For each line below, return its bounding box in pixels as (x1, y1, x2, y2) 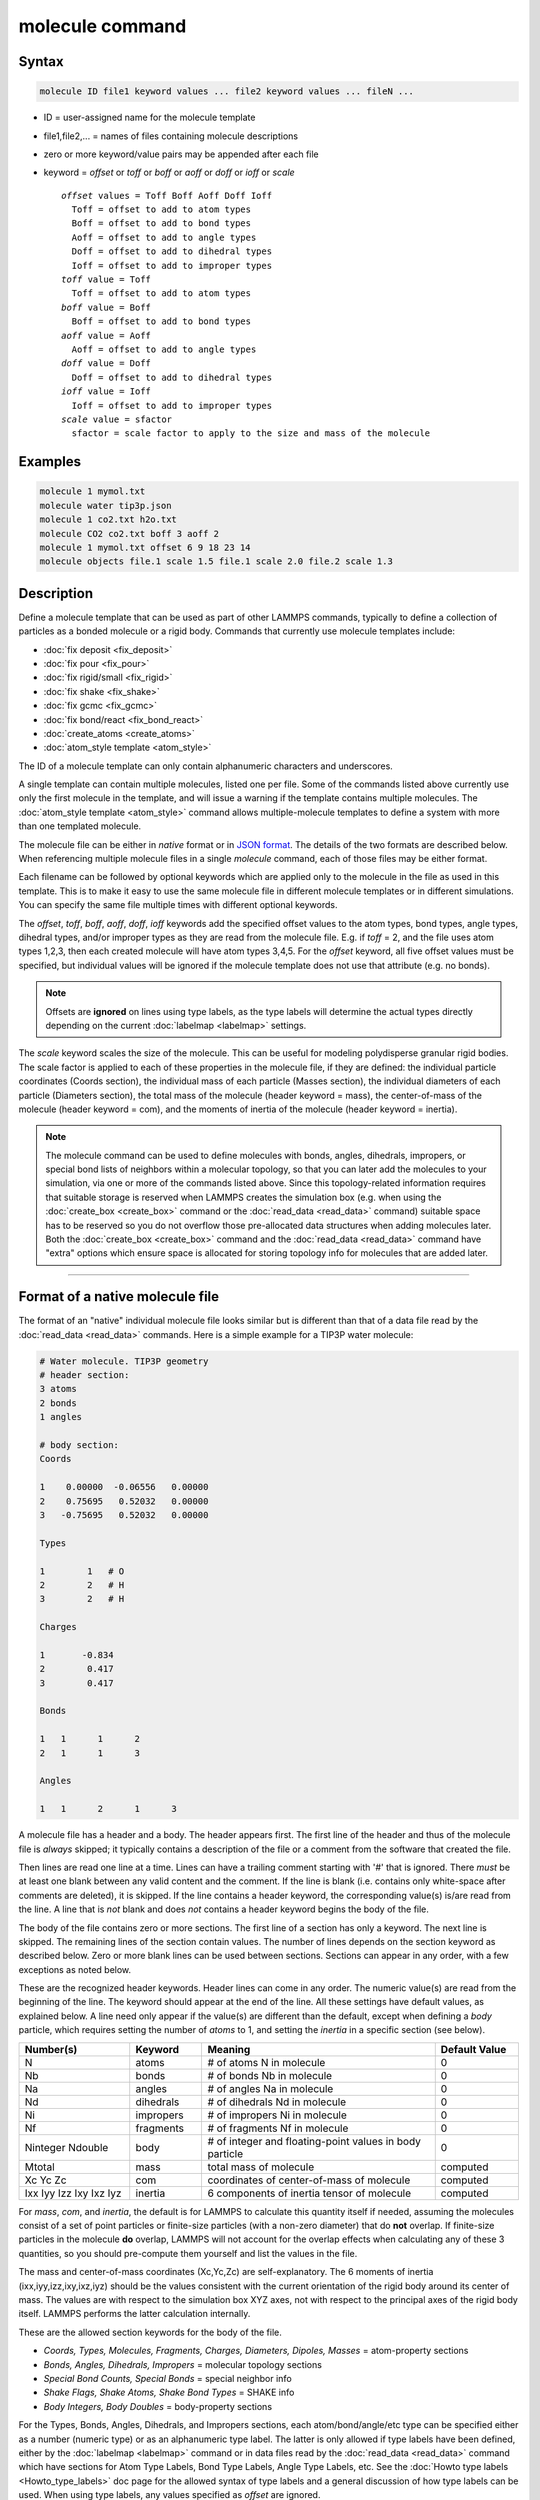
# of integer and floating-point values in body (207, 2134, 422, 2148)
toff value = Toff (61, 274, 152, 285)
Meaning (207, 2042, 251, 2056)
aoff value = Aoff (61, 330, 152, 341)
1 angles (39, 1411, 83, 1423)
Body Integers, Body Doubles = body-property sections (43, 2400, 273, 2412)
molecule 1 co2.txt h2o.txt (39, 514, 177, 525)
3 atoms (39, 1383, 77, 1395)
